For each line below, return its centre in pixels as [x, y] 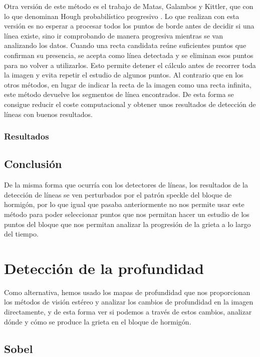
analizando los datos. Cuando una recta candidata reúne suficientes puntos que [125, 45]
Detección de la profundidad [104, 268]
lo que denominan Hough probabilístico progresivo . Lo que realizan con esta [122, 16]
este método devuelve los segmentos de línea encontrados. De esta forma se [119, 94]
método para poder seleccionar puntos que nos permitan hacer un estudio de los [127, 214]
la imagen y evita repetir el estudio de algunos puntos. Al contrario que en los [124, 75]
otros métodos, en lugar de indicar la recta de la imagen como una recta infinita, [128, 84]
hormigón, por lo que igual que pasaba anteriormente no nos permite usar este [124, 204]
